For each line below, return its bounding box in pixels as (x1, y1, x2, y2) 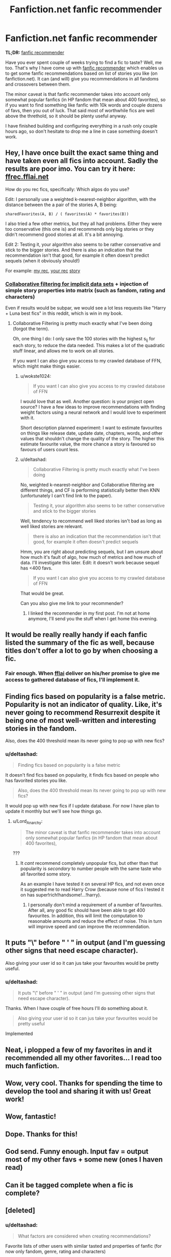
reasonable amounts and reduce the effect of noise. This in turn (28, 918, 162, 924)
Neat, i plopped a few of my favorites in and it (5, 1045, 152, 1054)
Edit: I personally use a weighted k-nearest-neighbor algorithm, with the (5, 196, 157, 202)
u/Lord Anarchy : (12, 818, 43, 826)
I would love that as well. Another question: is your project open (20, 398, 155, 404)
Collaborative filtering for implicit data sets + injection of (5, 280, 149, 288)
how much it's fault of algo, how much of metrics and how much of (20, 554, 162, 560)
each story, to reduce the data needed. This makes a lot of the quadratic (12, 342, 165, 348)
